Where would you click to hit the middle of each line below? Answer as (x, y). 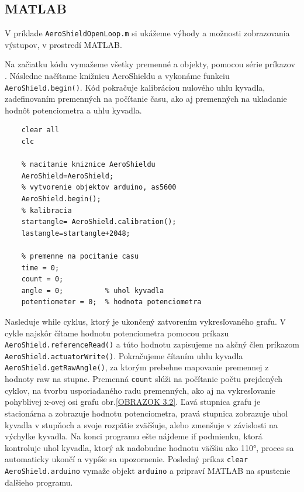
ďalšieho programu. (39, 482)
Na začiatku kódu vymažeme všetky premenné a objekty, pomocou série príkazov (150, 64)
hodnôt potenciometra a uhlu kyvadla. (73, 110)
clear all (40, 130)
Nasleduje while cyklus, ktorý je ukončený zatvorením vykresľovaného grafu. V (146, 321)
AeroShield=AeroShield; (68, 176)
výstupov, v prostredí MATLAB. (63, 44)
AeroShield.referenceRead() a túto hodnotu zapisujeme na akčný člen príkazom (152, 344)
